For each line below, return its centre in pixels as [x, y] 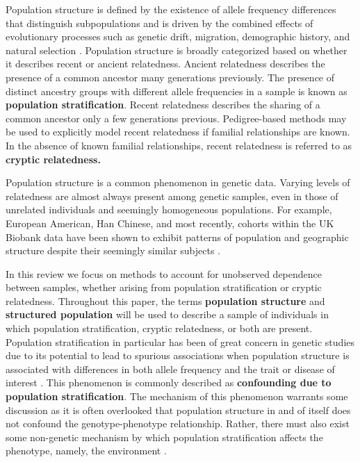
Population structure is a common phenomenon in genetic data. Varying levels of [178, 182]
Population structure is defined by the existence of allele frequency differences [171, 9]
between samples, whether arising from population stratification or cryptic [164, 287]
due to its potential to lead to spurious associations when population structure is [178, 355]
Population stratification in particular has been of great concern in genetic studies [180, 341]
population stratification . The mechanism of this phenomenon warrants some [177, 396]
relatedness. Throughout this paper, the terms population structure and [165, 300]
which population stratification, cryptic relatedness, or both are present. [159, 328]
